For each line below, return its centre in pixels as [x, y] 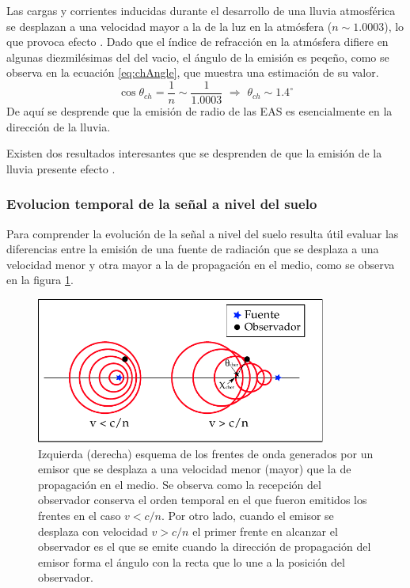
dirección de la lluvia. [59, 126]
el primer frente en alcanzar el [265, 531]
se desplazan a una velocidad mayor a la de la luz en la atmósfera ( [169, 26]
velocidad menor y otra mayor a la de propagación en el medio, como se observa [201, 264]
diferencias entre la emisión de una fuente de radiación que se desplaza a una [193, 249]
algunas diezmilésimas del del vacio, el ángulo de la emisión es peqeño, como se [198, 57]
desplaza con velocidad [93, 531]
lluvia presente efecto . [61, 168]
